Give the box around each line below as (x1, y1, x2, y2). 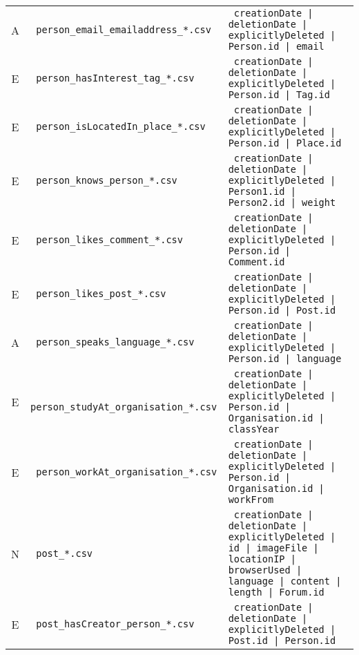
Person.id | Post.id (228, 305, 336, 316)
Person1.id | (228, 186, 296, 197)
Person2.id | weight (228, 197, 336, 208)
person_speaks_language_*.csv (36, 336, 195, 348)
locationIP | (228, 553, 296, 564)
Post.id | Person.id (228, 635, 336, 646)
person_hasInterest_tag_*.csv (36, 73, 195, 84)
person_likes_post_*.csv (36, 288, 166, 299)
